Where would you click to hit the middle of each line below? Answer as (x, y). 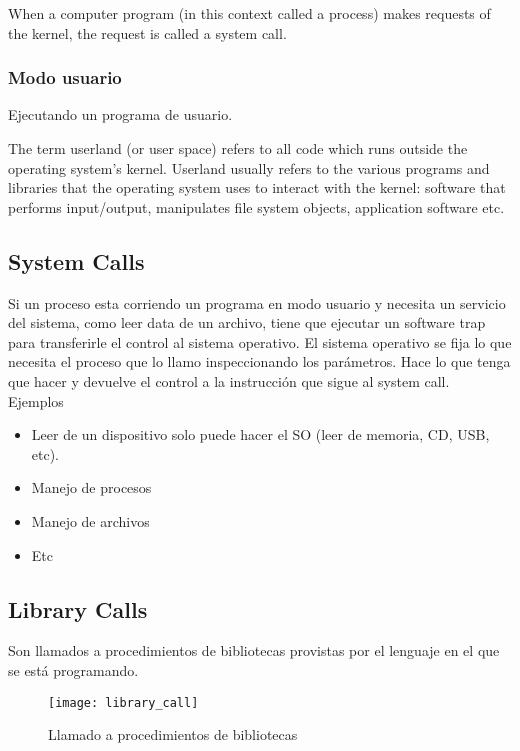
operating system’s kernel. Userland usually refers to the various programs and (249, 167)
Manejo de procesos (91, 487)
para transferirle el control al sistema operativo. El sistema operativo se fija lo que (260, 341)
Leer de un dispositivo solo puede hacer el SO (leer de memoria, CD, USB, (260, 434)
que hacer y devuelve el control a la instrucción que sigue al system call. (229, 380)
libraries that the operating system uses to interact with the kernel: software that (257, 187)
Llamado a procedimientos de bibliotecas (173, 734)
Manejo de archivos (90, 520)
